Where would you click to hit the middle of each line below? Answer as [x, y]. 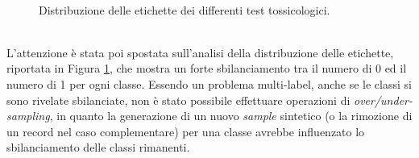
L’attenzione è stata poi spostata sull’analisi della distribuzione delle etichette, [200, 52]
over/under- [383, 100]
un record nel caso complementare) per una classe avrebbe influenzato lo [186, 131]
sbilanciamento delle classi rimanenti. [98, 147]
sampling [28, 116]
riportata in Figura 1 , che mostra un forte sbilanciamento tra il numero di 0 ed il [207, 68]
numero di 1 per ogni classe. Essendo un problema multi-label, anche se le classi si [209, 83]
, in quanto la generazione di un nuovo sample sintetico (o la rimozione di [231, 116]
